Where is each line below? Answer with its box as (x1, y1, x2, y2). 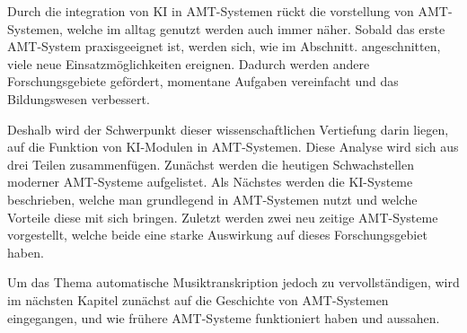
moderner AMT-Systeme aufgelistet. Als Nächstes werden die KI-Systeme (7, 172, 413, 191)
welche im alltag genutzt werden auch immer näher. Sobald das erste (66, 19, 445, 38)
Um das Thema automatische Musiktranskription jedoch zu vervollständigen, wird (7, 273, 460, 292)
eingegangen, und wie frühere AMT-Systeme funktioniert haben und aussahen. (7, 308, 440, 327)
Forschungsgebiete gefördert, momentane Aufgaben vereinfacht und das (7, 72, 399, 91)
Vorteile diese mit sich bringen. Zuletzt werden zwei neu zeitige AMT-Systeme (7, 207, 438, 226)
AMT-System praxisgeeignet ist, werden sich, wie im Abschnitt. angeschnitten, (7, 37, 441, 56)
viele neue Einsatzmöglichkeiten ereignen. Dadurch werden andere (7, 54, 370, 73)
